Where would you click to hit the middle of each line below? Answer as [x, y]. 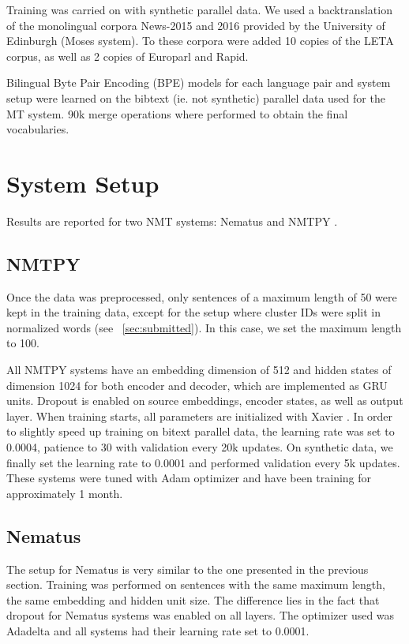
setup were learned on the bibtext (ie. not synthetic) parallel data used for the [196, 97]
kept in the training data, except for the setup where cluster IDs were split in [193, 312]
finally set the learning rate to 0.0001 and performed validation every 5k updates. [203, 462]
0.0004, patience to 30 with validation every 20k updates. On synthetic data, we [200, 447]
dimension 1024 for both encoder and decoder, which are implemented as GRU [197, 385]
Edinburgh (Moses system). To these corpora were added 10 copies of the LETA [200, 41]
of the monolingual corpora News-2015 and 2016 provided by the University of [196, 25]
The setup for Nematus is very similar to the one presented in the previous [188, 569]
